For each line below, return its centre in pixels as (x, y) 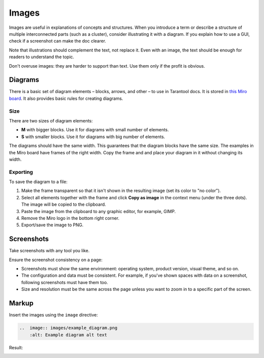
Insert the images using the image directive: (53, 315)
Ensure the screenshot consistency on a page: (56, 260)
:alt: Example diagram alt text (68, 335)
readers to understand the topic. (42, 57)
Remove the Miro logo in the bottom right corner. (70, 218)
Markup (21, 303)
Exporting (21, 172)
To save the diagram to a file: (38, 182)
